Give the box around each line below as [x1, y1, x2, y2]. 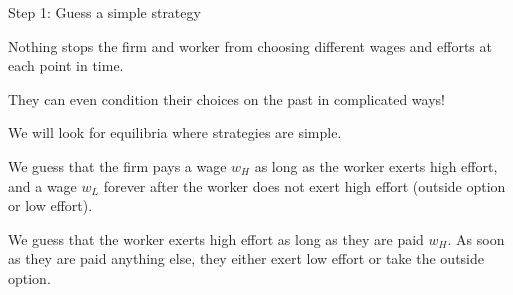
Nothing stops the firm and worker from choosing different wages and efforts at [8, 35, 492, 56]
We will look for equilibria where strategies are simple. [8, 122, 342, 143]
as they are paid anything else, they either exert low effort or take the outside [8, 248, 484, 269]
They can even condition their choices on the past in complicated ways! [8, 88, 445, 109]
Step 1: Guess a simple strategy [8, 2, 201, 22]
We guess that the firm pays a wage [8, 155, 227, 176]
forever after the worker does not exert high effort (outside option [103, 175, 506, 196]
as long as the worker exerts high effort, [254, 155, 498, 176]
